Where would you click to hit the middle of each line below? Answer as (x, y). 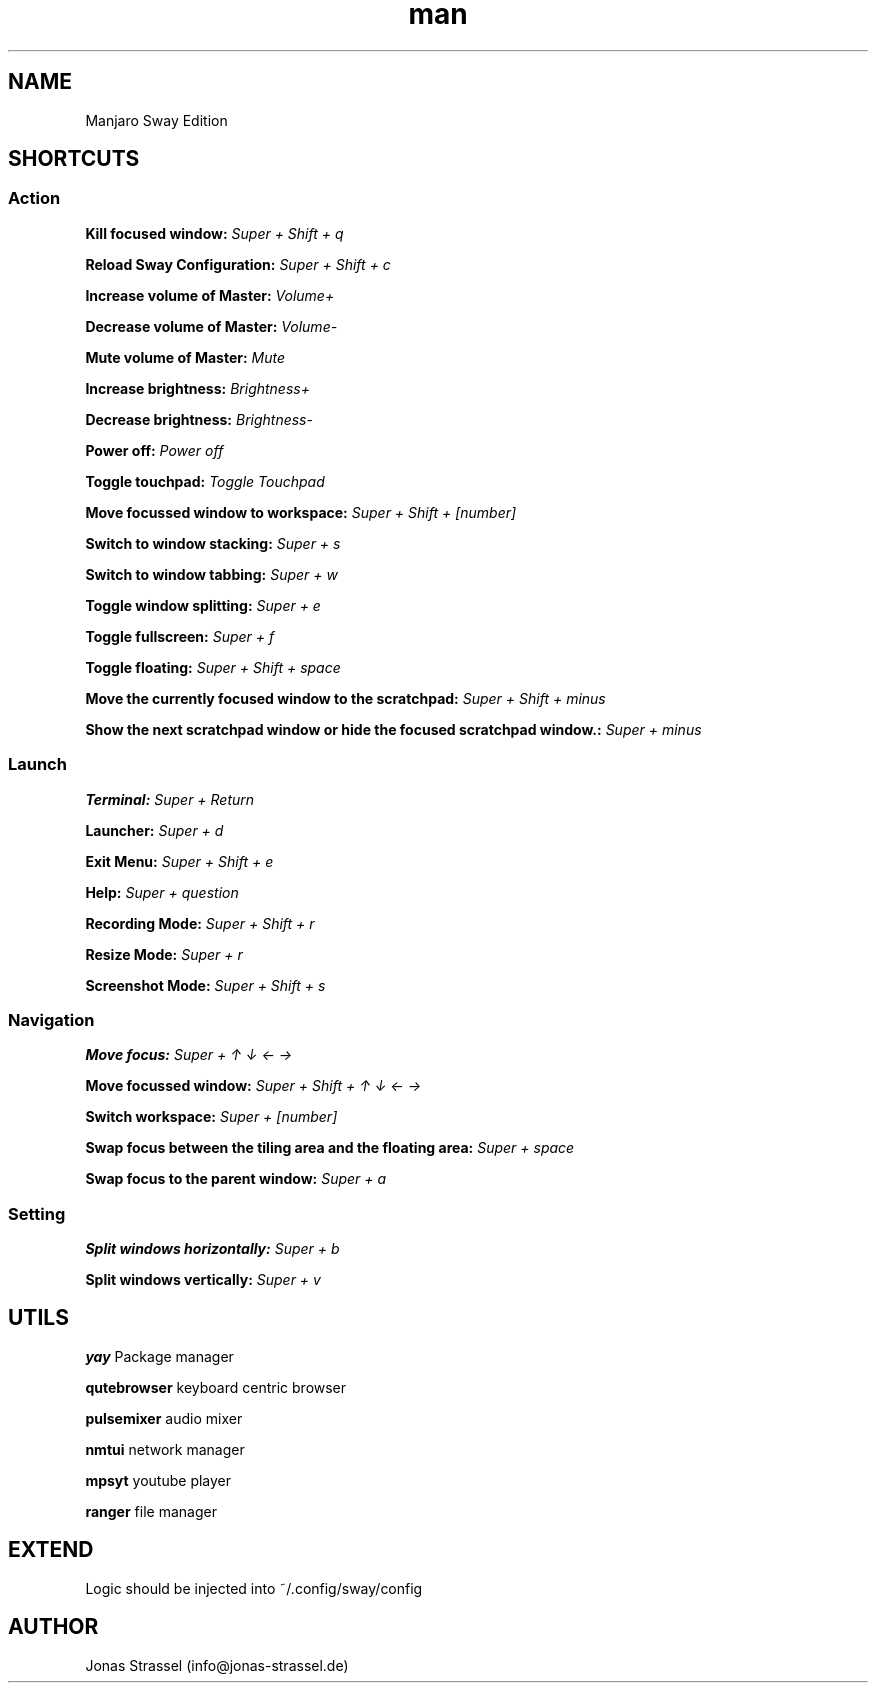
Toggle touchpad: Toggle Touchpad (205, 481)
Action (34, 198)
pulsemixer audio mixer (164, 1418)
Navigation (51, 1019)
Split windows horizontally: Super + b (212, 1249)
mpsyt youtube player (158, 1480)
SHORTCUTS (74, 159)
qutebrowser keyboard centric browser (216, 1387)
